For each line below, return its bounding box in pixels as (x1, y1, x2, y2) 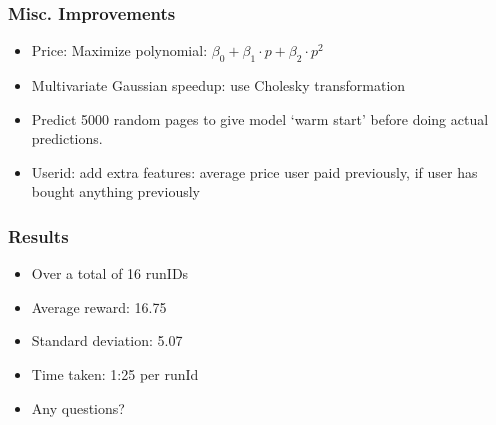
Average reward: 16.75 (31, 296, 167, 317)
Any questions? (31, 397, 125, 418)
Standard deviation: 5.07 (31, 330, 183, 351)
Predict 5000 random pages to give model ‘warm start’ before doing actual (31, 108, 489, 129)
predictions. (31, 128, 103, 149)
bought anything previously (31, 181, 200, 202)
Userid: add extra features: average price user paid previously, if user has (31, 161, 478, 182)
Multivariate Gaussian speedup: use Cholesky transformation (31, 75, 406, 96)
